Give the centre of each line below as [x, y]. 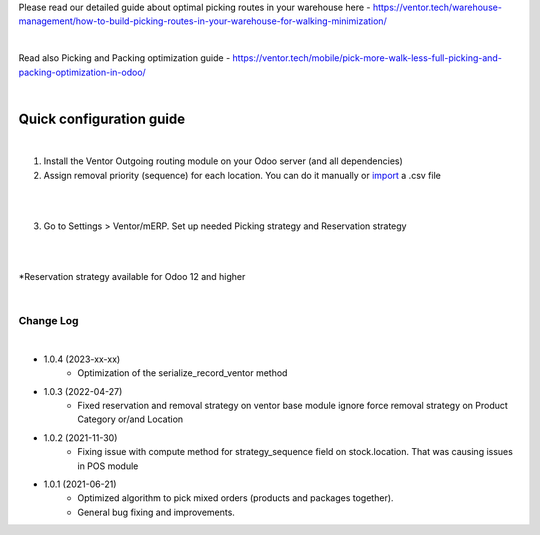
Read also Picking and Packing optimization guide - [124, 58]
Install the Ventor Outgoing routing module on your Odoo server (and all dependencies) [223, 161]
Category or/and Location [130, 419]
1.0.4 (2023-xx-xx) [82, 359]
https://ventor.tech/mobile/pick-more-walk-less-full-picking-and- [367, 58]
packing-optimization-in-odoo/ [82, 72]
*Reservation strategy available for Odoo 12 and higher [132, 276]
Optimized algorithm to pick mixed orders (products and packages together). [235, 498]
